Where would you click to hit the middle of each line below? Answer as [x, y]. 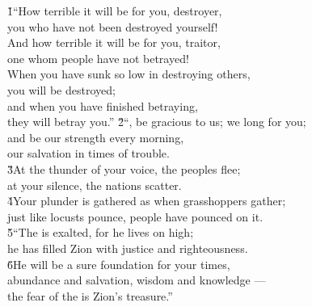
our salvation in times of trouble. [89, 153]
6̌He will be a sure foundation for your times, [119, 264]
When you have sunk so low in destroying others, [129, 74]
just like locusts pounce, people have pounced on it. [135, 216]
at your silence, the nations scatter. [95, 185]
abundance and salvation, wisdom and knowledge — [137, 280]
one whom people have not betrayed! [98, 58]
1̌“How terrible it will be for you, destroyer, [115, 11]
